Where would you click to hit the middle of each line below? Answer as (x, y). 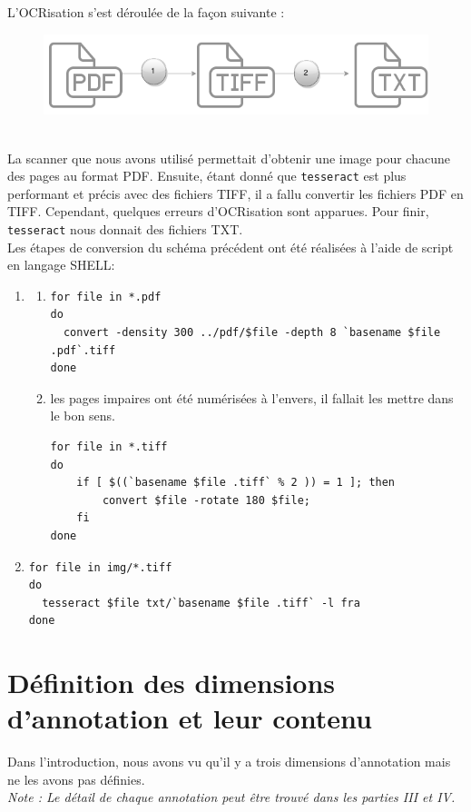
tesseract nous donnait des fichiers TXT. (125, 229)
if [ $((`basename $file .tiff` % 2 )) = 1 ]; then (236, 483)
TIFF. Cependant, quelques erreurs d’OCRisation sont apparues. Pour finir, (218, 211)
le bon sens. (83, 416)
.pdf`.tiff (83, 350)
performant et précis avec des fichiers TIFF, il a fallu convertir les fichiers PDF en (235, 193)
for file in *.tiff (109, 447)
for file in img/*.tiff (100, 567)
